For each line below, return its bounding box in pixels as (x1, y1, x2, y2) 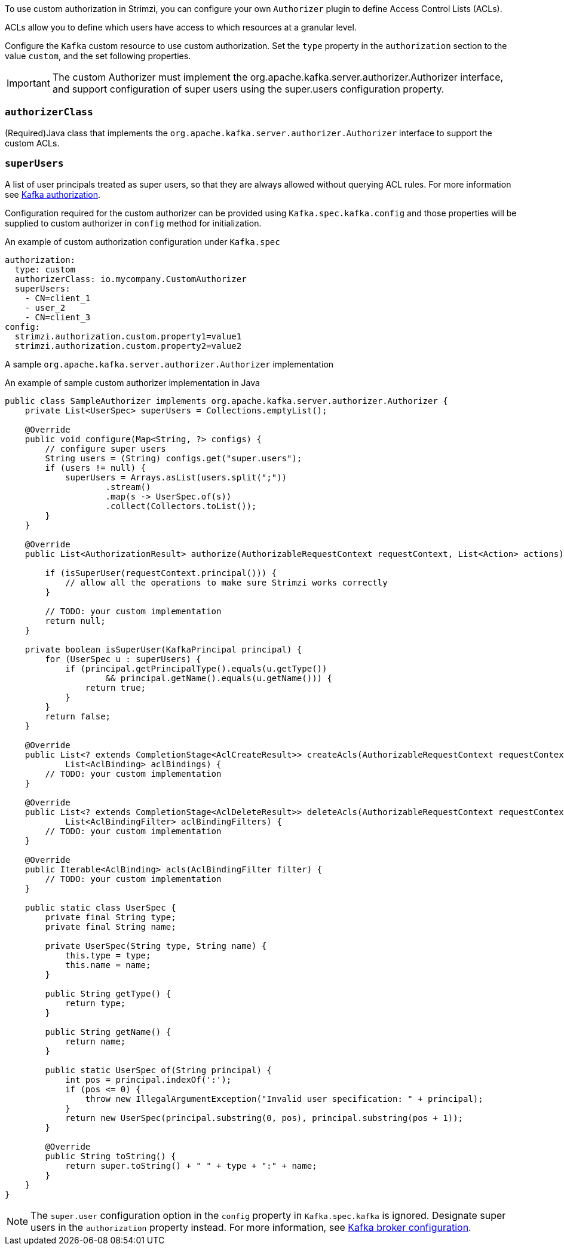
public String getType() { (45, 988, 171, 998)
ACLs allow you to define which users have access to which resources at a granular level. (5, 22, 357, 32)
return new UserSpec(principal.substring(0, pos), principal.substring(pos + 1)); (65, 1113, 464, 1123)
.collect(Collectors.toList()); (105, 501, 257, 511)
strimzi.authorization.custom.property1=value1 (14, 331, 242, 341)
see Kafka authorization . (5, 189, 101, 200)
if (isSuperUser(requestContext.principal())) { (45, 568, 277, 578)
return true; (85, 682, 146, 693)
